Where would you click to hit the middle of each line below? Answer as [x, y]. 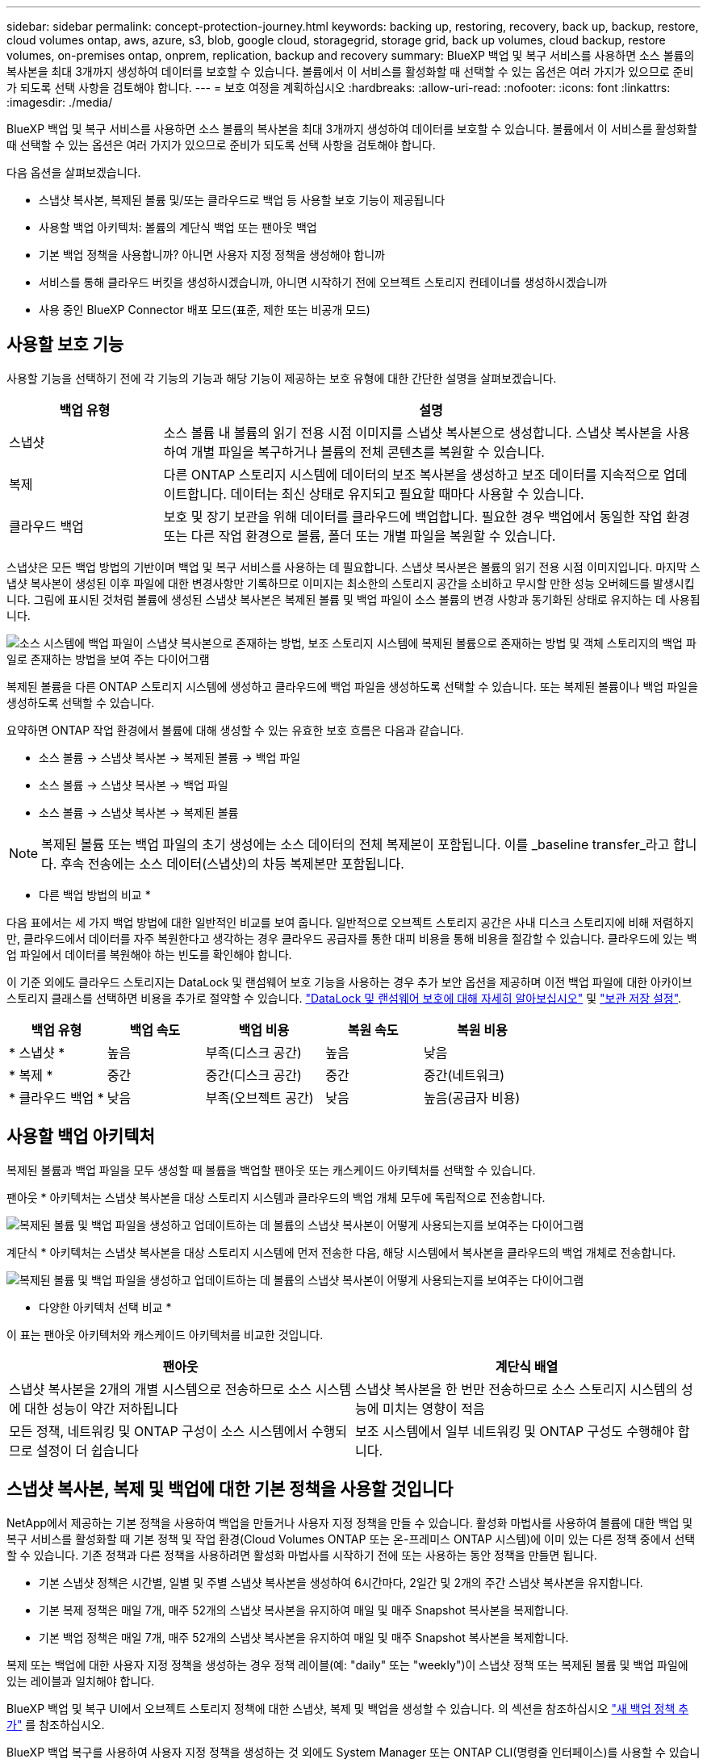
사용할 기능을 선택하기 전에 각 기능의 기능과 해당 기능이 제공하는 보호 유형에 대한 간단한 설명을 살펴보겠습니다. [282, 378]
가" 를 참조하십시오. [56, 1724]
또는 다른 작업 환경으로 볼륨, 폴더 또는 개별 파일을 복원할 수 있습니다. [360, 536]
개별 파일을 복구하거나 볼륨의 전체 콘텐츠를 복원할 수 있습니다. [368, 452]
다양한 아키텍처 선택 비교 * [105, 1307]
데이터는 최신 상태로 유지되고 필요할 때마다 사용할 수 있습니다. [407, 494]
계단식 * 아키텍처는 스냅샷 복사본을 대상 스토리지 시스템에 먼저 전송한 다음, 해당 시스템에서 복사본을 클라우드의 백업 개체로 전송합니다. [341, 1252]
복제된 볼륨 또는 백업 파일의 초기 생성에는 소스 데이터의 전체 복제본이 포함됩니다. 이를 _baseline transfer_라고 [356, 844]
